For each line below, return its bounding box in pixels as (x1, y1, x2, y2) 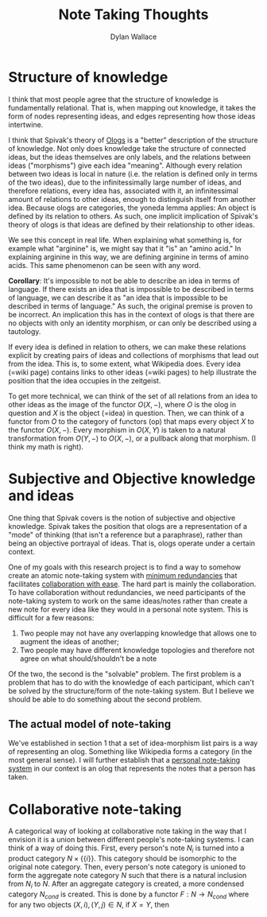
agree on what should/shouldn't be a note (19, 654, 157, 663)
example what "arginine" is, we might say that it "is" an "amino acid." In (8, 243, 242, 253)
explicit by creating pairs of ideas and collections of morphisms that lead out (8, 350, 259, 359)
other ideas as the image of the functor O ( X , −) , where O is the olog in (8, 399, 237, 409)
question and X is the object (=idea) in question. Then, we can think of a (8, 408, 245, 418)
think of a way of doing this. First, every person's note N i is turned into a (8, 843, 245, 855)
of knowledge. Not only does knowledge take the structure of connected (8, 143, 246, 153)
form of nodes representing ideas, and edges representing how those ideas (8, 111, 256, 121)
